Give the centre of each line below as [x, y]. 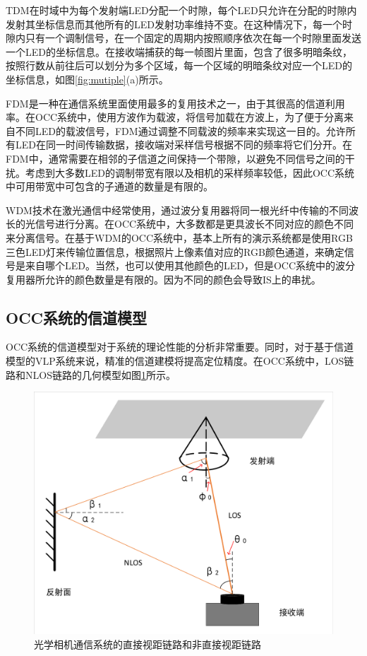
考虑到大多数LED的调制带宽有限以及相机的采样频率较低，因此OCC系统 [190, 172]
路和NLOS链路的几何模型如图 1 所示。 [91, 374]
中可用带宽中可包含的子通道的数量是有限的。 [109, 186]
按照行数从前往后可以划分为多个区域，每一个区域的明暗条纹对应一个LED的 [179, 65]
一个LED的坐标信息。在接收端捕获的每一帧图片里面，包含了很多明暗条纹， [179, 51]
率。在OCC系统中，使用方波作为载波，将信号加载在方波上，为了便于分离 [175, 117]
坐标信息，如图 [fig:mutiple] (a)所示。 [87, 79]
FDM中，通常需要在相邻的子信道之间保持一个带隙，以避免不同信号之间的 [175, 158]
